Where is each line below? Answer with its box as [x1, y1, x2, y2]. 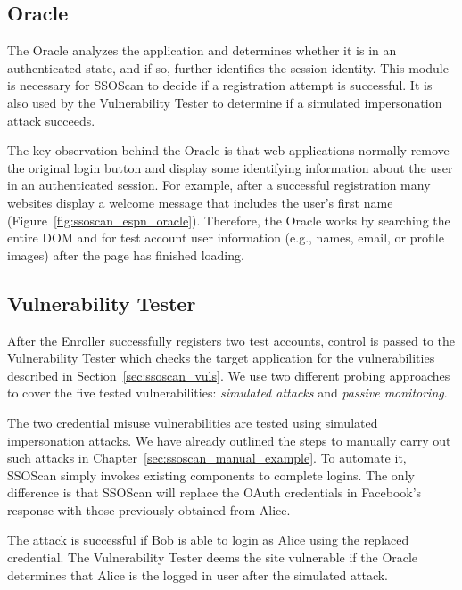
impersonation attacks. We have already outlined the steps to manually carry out [7, 430, 451, 449]
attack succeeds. [7, 111, 95, 129]
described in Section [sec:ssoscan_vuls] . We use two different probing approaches [7, 365, 450, 384]
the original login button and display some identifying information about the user [7, 158, 453, 176]
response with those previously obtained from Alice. [7, 500, 291, 519]
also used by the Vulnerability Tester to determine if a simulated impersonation [7, 93, 442, 111]
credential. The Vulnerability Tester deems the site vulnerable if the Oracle [7, 548, 418, 567]
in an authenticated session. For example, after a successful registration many [7, 176, 431, 194]
